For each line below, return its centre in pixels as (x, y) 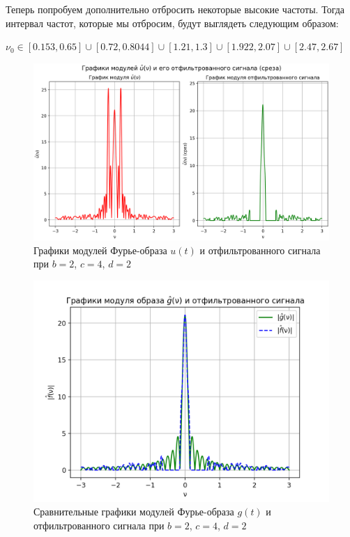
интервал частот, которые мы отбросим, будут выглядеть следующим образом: (172, 23)
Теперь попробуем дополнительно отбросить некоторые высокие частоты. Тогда (175, 9)
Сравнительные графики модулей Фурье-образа (134, 512)
